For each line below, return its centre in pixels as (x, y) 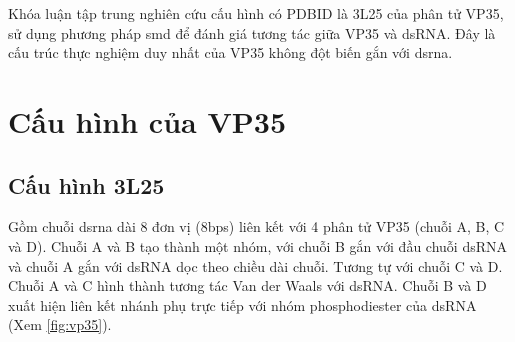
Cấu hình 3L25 (86, 184)
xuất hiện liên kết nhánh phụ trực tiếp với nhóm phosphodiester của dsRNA (242, 304)
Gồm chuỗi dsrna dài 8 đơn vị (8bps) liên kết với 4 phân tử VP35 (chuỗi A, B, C (256, 226)
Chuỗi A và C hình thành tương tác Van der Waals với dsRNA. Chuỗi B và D (247, 285)
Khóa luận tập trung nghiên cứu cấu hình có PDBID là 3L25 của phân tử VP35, (256, 13)
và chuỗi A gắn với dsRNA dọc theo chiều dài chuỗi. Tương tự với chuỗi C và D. (255, 265)
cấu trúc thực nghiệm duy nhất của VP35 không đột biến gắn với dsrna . (230, 52)
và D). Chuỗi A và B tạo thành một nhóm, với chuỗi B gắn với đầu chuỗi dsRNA (257, 245)
